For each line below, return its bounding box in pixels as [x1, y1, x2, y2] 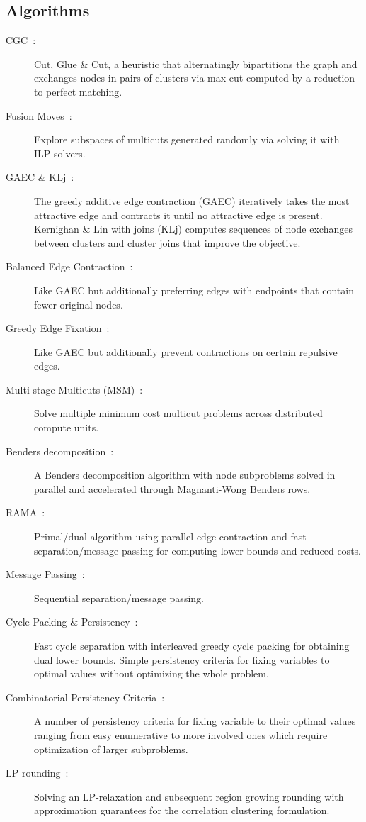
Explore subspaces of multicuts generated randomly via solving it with [34, 132, 340, 147]
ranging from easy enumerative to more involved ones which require [34, 727, 328, 742]
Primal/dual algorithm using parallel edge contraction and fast [34, 529, 307, 544]
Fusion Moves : [6, 108, 72, 123]
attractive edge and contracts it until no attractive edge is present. [34, 207, 323, 222]
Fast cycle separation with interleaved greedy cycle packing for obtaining [34, 638, 350, 653]
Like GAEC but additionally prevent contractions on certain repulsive [34, 344, 338, 359]
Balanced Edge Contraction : [6, 259, 133, 274]
